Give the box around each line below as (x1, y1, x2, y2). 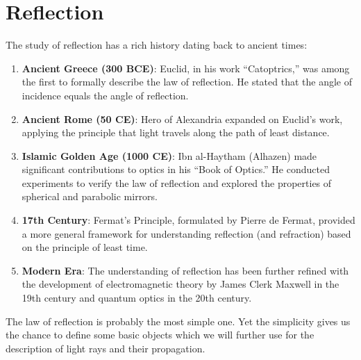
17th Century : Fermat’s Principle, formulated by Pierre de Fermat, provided (22, 213, 355, 227)
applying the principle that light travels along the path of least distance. (22, 125, 330, 140)
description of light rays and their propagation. (6, 341, 205, 355)
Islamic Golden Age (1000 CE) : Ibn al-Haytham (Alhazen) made (22, 148, 317, 163)
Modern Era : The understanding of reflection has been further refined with (22, 263, 349, 277)
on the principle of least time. (22, 240, 148, 254)
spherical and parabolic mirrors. (22, 189, 158, 204)
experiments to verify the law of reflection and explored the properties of (22, 175, 332, 190)
